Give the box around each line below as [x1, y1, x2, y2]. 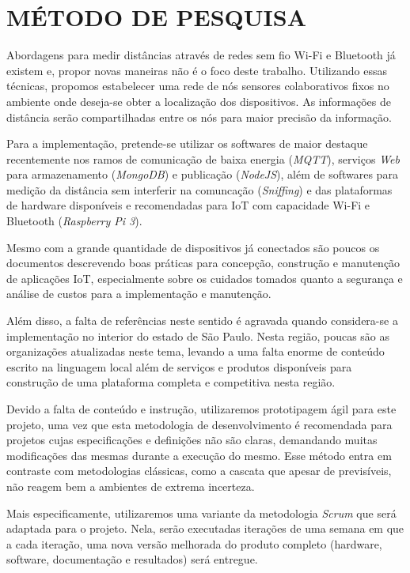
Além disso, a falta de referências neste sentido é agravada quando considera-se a [6, 312, 398, 329]
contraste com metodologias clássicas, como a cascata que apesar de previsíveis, [6, 462, 392, 479]
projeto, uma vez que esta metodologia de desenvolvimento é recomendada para [6, 416, 393, 432]
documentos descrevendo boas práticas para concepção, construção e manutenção [6, 254, 401, 271]
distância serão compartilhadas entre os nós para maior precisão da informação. [6, 108, 392, 125]
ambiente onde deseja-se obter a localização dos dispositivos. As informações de [6, 92, 391, 109]
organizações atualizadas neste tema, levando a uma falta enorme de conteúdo [6, 343, 385, 360]
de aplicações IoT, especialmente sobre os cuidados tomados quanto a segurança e [6, 270, 403, 286]
